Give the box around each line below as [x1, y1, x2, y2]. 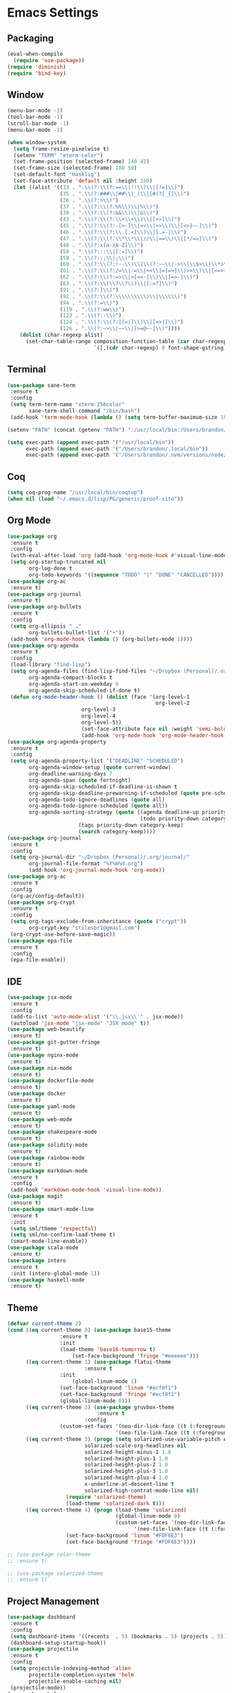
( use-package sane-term [7, 382, 76, 389]
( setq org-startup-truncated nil [10, 559, 107, 565]
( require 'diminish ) [7, 64, 67, 70]
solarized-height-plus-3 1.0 [84, 1468, 168, 1475]
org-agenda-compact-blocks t [28, 674, 113, 681]
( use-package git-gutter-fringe [7, 1039, 100, 1046]
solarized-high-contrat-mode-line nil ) [84, 1487, 199, 1494]
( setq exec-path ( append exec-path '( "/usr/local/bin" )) [7, 438, 175, 446]
